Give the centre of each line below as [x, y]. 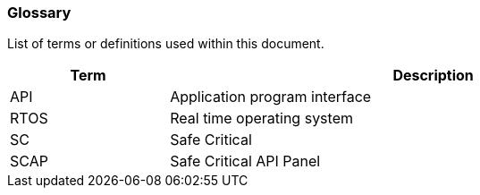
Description [433, 76]
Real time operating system [261, 119]
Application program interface [271, 97]
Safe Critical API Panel [245, 161]
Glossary [39, 13]
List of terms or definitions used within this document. [166, 44]
